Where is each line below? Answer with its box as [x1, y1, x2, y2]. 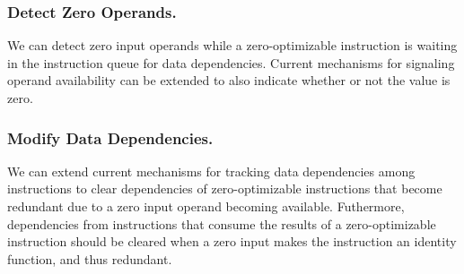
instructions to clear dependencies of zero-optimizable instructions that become [7, 179, 442, 198]
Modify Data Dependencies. [7, 126, 214, 149]
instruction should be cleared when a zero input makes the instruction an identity [7, 232, 457, 251]
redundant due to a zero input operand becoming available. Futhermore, [7, 197, 405, 215]
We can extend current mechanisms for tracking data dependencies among [7, 161, 416, 180]
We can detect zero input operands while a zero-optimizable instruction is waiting [7, 36, 458, 55]
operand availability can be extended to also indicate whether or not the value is [7, 71, 451, 90]
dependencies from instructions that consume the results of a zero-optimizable [7, 214, 436, 233]
